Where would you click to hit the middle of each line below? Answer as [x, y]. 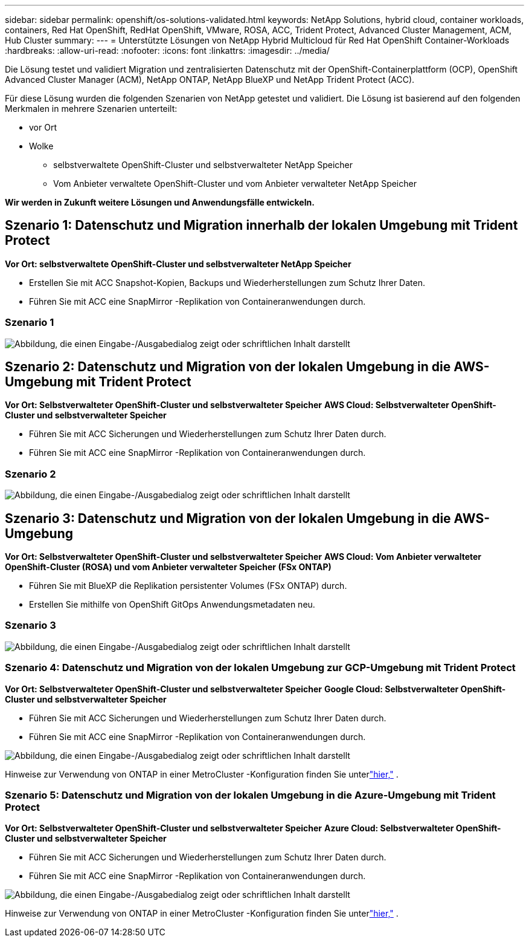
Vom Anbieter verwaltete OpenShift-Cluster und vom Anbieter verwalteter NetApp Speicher [235, 184]
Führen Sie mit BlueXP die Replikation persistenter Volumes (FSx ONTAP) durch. [188, 586]
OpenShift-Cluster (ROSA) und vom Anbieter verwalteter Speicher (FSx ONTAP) [168, 567]
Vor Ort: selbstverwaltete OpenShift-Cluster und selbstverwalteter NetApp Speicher [178, 264]
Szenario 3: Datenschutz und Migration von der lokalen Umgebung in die [228, 518]
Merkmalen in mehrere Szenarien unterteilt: [91, 109]
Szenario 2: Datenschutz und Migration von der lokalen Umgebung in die [228, 367]
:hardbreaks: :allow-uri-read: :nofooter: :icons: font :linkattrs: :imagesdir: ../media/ [167, 50]
